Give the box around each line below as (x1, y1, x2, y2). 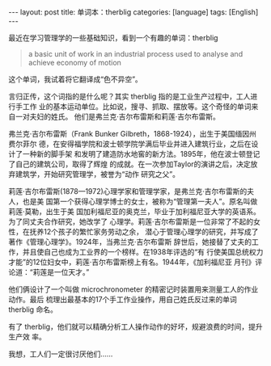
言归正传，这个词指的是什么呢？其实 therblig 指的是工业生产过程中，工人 (8, 91, 251, 101)
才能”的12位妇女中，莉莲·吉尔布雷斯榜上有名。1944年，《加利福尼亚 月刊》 (8, 257, 256, 267)
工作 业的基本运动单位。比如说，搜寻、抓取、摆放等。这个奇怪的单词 (22, 102, 252, 111)
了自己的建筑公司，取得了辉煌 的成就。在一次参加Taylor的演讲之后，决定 (8, 159, 251, 169)
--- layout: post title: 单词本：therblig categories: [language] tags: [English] (8, 7, 259, 17)
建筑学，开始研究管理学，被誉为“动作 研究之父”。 (15, 170, 180, 179)
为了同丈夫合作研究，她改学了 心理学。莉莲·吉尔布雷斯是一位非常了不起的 (8, 217, 253, 226)
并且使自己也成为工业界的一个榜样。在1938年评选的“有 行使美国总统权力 (22, 247, 264, 256)
